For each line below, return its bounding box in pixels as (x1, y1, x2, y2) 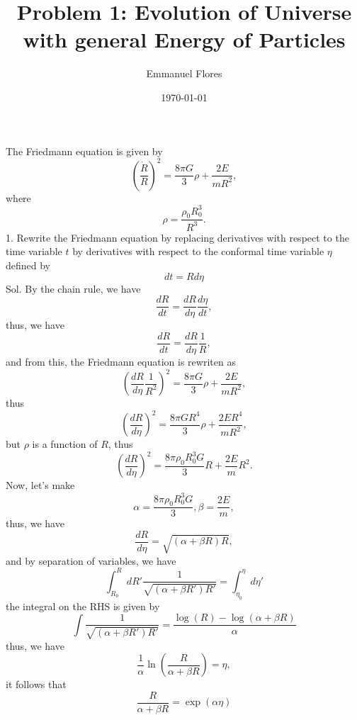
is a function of (32, 437, 98, 451)
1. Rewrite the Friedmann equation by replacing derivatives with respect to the (6, 230, 349, 244)
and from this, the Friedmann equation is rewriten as (6, 354, 236, 369)
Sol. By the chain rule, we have (6, 281, 141, 296)
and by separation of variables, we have (6, 553, 176, 568)
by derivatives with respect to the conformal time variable (72, 244, 324, 259)
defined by (6, 258, 51, 273)
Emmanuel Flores (146, 66, 222, 81)
